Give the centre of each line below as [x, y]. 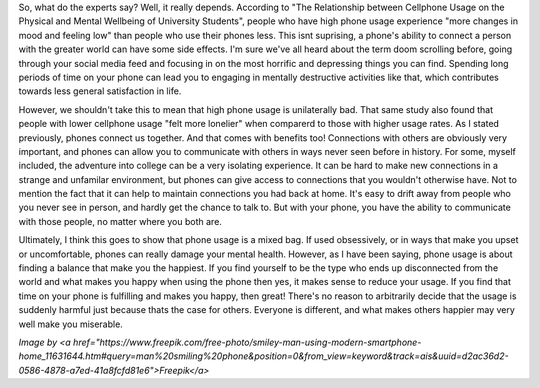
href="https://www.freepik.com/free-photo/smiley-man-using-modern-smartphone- [247, 342]
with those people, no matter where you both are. [120, 221]
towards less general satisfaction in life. [100, 91]
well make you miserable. [71, 324]
